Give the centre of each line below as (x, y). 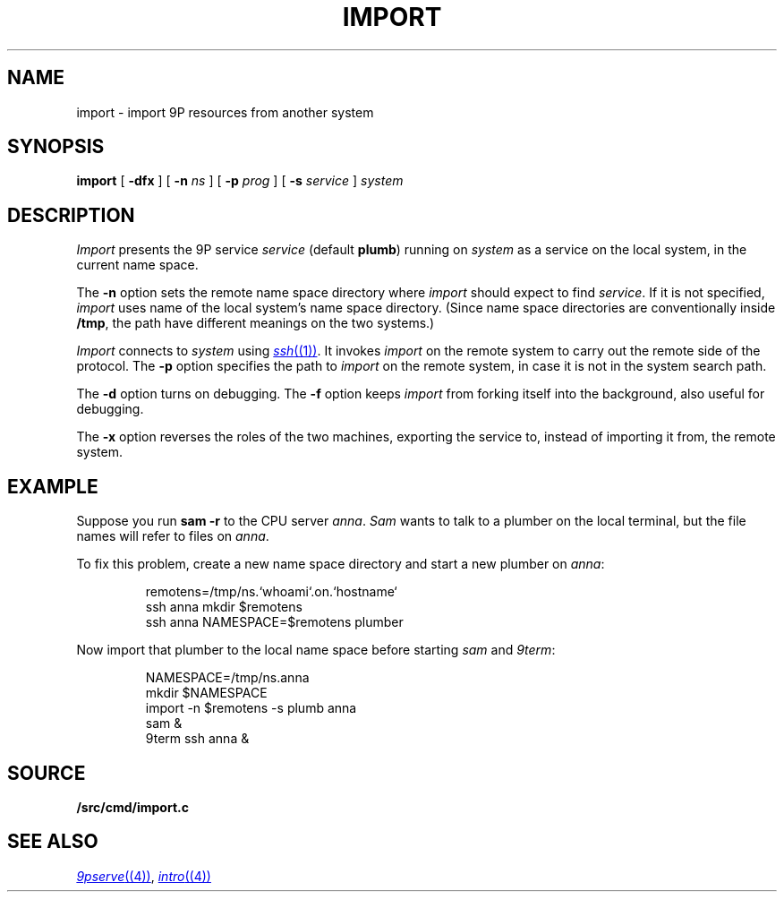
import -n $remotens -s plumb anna (251, 708)
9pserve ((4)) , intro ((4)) (144, 876)
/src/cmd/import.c (132, 807)
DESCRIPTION (71, 215)
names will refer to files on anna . (173, 536)
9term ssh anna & (197, 739)
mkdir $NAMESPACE (206, 693)
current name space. (137, 265)
